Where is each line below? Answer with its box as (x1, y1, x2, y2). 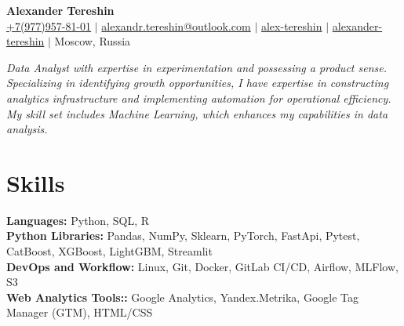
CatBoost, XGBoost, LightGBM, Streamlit (6, 243, 213, 259)
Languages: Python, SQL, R (6, 212, 149, 228)
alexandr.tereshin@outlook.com (101, 17, 251, 34)
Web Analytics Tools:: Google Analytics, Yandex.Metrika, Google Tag (6, 288, 359, 305)
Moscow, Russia (54, 33, 131, 49)
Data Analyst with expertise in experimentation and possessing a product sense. (6, 59, 387, 75)
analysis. (6, 121, 48, 137)
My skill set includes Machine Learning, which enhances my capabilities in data (6, 105, 388, 121)
